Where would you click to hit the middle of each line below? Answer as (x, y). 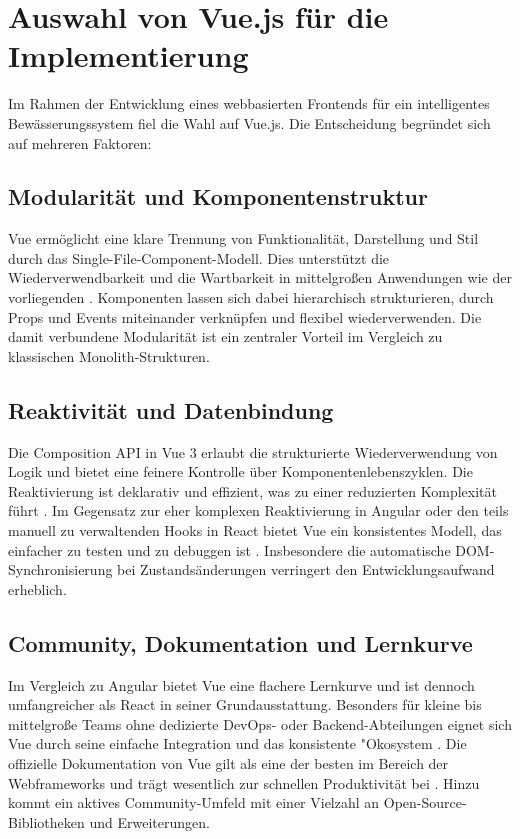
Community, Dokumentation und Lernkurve (240, 642)
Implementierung (128, 55)
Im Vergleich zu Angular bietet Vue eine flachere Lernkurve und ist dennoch (241, 684)
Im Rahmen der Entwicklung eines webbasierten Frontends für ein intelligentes (249, 103)
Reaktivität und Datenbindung (171, 409)
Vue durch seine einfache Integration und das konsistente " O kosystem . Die (237, 743)
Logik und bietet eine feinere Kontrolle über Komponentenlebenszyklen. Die (240, 471)
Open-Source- (425, 802)
